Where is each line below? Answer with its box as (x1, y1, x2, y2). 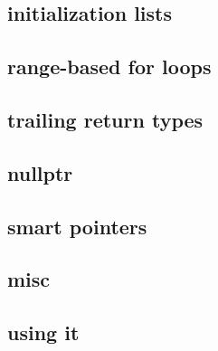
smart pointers (7, 212, 147, 240)
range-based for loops (7, 52, 212, 81)
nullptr (7, 158, 73, 186)
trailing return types (7, 105, 204, 133)
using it (7, 318, 80, 346)
